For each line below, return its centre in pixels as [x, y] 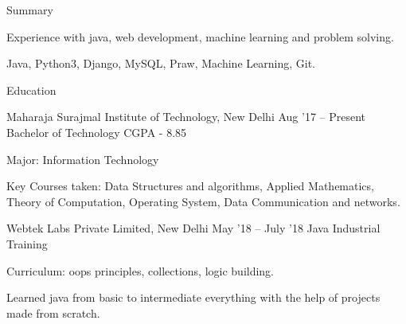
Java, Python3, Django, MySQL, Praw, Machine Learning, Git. [161, 63]
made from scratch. [53, 312]
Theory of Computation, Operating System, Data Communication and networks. [203, 201]
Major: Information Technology [83, 159]
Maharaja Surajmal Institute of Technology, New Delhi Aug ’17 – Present [186, 117]
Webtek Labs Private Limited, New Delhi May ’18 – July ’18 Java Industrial [193, 228]
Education [31, 90]
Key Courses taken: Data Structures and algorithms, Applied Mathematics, [190, 186]
